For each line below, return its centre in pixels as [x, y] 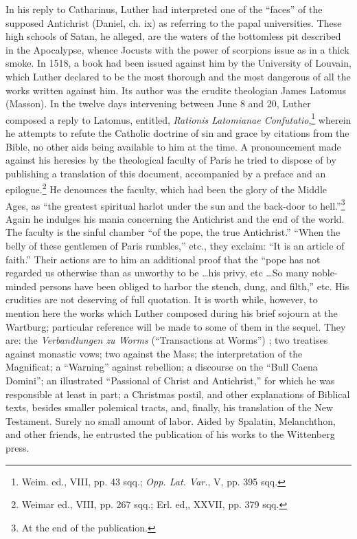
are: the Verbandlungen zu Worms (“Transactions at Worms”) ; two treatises [167, 340]
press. [18, 447]
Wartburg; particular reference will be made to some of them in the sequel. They [176, 326]
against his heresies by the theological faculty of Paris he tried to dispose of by [171, 160]
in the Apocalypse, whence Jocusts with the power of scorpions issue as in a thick [177, 49]
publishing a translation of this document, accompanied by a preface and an [166, 173]
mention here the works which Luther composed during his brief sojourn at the [172, 313]
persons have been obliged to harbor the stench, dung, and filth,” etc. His [194, 286]
